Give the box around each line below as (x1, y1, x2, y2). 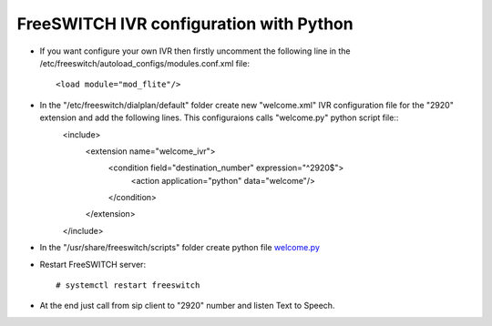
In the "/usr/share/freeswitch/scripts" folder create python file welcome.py (39, 242, 321, 253)
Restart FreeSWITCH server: (39, 259, 146, 270)
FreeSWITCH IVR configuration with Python (16, 14, 354, 34)
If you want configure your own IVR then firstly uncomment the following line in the (39, 46, 351, 56)
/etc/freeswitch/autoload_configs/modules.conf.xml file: (39, 57, 251, 68)
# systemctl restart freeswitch (56, 280, 200, 290)
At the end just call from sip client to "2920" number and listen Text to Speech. (39, 301, 335, 311)
